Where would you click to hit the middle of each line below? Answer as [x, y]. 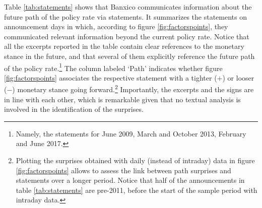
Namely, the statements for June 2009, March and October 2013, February [131, 133]
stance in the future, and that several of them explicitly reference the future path [129, 56]
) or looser [238, 77]
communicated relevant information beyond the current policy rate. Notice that [127, 36]
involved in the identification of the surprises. [74, 109]
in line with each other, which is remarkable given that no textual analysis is [122, 99]
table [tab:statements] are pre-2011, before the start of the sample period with [137, 190]
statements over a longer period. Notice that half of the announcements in [130, 180]
